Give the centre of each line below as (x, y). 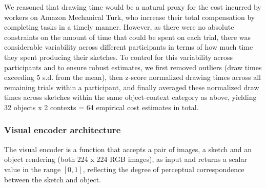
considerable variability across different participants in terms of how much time (129, 47)
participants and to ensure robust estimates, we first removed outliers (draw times (133, 67)
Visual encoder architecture (63, 130)
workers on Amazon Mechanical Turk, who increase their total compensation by (130, 17)
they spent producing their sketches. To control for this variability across (118, 57)
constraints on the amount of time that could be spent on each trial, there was (128, 37)
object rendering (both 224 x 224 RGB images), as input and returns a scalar (126, 159)
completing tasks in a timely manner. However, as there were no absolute (119, 27)
